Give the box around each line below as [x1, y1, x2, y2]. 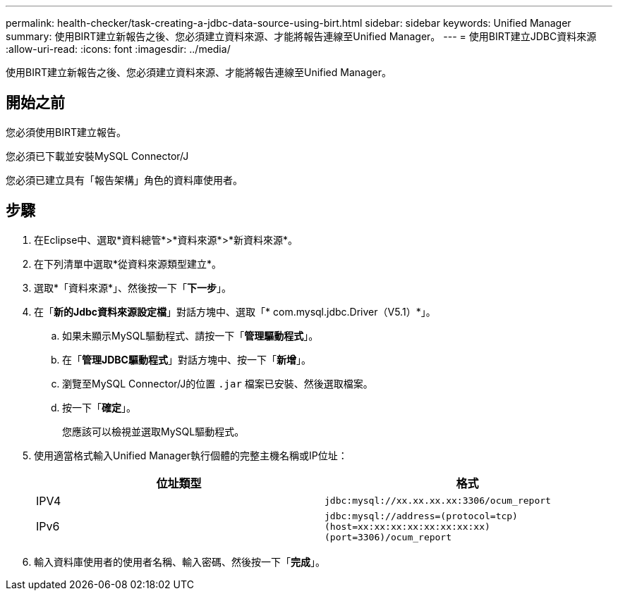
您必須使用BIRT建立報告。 [6, 125, 126, 138]
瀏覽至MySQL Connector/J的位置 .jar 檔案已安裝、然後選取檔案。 [62, 377, 373, 390]
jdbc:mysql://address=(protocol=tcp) [325, 510, 518, 521]
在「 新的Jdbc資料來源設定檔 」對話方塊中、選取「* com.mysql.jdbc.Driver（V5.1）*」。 [34, 305, 436, 318]
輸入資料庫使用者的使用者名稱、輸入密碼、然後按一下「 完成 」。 [34, 555, 325, 568]
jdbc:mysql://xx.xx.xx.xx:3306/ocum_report [325, 495, 551, 507]
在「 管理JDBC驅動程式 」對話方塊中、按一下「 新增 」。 [62, 353, 311, 366]
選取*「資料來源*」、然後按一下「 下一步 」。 [34, 281, 232, 294]
